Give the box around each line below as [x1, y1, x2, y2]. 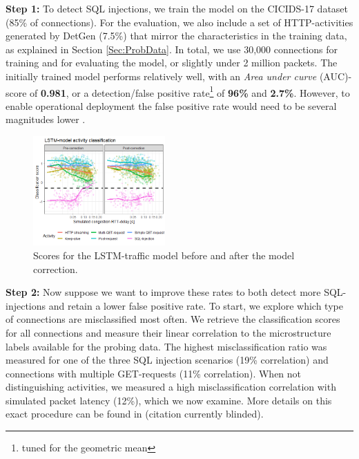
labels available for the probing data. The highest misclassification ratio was [6, 339, 327, 353]
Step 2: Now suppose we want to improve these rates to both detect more [6, 285, 321, 299]
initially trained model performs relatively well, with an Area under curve [6, 68, 317, 83]
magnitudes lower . [6, 112, 86, 127]
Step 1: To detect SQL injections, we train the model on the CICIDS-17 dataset [6, 1, 349, 15]
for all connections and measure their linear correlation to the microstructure [6, 325, 331, 339]
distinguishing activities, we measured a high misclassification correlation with [6, 380, 336, 394]
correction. [33, 261, 78, 276]
